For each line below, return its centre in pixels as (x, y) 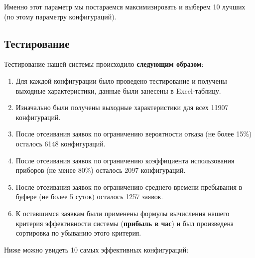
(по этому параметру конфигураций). (60, 16)
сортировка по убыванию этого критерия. (78, 233)
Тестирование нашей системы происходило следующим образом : (104, 64)
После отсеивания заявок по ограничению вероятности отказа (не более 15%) (134, 134)
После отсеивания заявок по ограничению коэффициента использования (125, 160)
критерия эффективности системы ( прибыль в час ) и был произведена (125, 223)
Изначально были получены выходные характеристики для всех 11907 (122, 107)
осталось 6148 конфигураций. (61, 143)
